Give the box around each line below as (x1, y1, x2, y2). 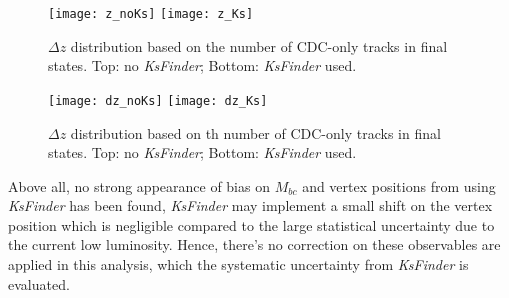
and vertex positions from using (302, 175, 496, 196)
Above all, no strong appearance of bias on (8, 175, 270, 196)
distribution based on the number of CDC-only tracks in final (70, 35, 448, 56)
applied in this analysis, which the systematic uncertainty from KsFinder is (8, 254, 469, 275)
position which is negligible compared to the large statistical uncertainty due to (8, 214, 495, 235)
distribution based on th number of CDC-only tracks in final (70, 122, 441, 143)
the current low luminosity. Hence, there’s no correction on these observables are (8, 234, 501, 255)
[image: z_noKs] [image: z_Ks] (48, 7, 254, 21)
